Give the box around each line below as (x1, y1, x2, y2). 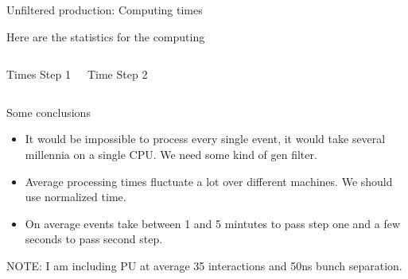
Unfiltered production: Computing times (6, 2, 203, 17)
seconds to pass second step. (25, 231, 163, 247)
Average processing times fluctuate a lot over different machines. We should (25, 172, 393, 189)
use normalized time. (25, 188, 126, 205)
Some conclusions (6, 103, 91, 120)
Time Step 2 (87, 66, 148, 83)
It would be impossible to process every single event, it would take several (25, 130, 386, 147)
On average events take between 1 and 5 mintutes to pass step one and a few (25, 215, 401, 231)
